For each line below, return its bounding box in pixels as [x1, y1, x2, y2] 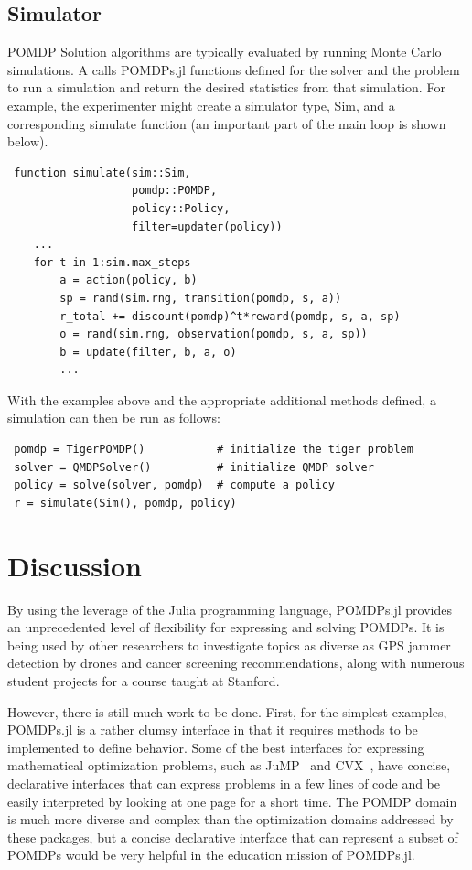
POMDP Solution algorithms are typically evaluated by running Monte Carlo [7, 42, 442, 61]
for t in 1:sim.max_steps [33, 255, 191, 269]
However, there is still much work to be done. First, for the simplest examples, [7, 702, 447, 721]
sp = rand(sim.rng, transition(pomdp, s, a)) [59, 291, 342, 305]
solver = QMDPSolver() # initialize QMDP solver [14, 460, 374, 474]
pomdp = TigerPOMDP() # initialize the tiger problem [14, 443, 413, 456]
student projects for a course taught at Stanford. [7, 671, 280, 690]
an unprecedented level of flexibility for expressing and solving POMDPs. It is [7, 618, 445, 637]
